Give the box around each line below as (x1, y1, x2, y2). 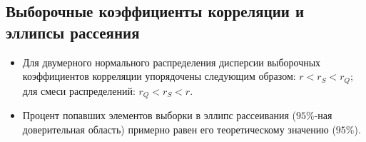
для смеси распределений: (22, 83, 136, 98)
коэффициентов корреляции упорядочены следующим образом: (22, 69, 296, 83)
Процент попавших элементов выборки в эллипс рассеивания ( (22, 108, 297, 123)
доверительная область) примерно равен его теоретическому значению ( (22, 121, 336, 136)
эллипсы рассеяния (6, 21, 140, 43)
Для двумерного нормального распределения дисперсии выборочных (22, 54, 321, 69)
